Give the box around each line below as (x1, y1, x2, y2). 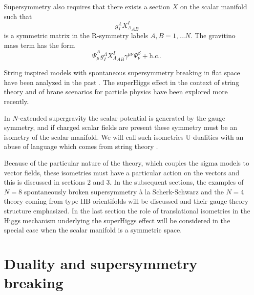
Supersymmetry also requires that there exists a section (4, 1, 170, 11)
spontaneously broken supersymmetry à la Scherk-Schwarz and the (24, 186, 224, 196)
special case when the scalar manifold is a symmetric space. (4, 225, 182, 235)
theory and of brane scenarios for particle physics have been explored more (4, 86, 228, 97)
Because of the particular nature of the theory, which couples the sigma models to (4, 158, 249, 168)
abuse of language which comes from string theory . (4, 141, 158, 151)
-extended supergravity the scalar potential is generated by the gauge (18, 112, 226, 123)
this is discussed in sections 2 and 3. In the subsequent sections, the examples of (4, 177, 244, 187)
